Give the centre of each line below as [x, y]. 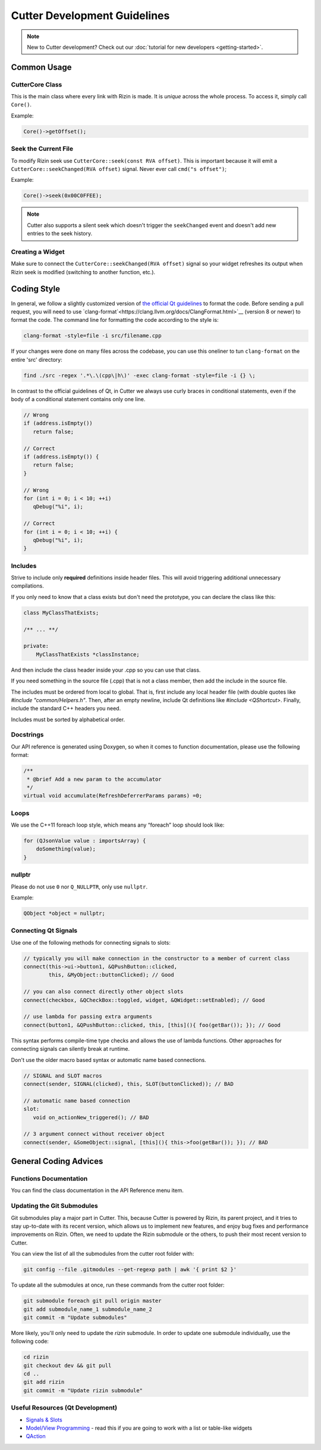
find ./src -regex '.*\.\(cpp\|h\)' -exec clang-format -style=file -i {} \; [139, 375]
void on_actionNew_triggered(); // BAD [91, 1117]
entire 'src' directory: [37, 359]
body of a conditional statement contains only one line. [78, 399]
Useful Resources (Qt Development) [64, 1408]
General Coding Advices [57, 1161]
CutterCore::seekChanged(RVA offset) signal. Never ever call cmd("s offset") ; [119, 169]
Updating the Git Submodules [54, 1206]
